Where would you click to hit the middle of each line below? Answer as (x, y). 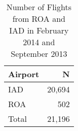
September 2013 (39, 54)
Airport (24, 74)
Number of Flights (39, 7)
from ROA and (39, 19)
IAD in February (39, 30)
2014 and (39, 42)
